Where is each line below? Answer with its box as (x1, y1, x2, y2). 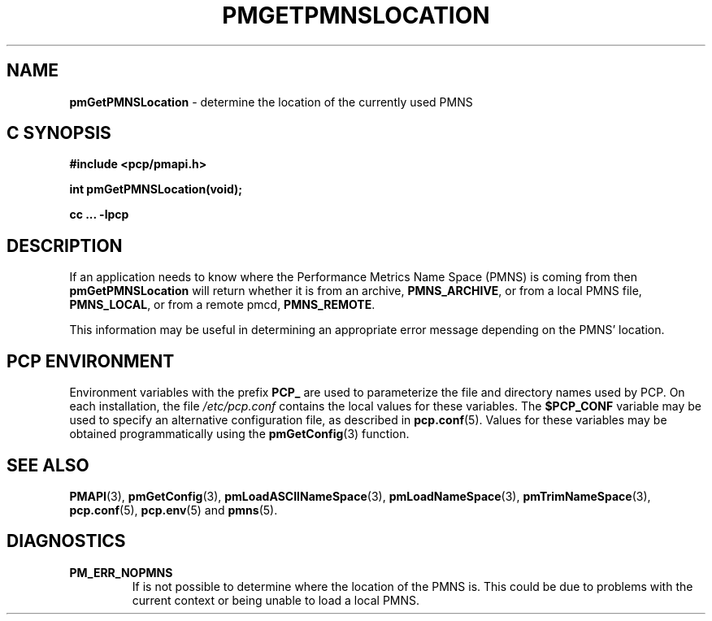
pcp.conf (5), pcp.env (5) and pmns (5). (69, 502, 278, 517)
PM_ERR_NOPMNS (69, 565, 173, 580)
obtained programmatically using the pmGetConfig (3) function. (69, 427, 410, 441)
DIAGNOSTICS (7, 531, 126, 552)
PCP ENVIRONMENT (7, 350, 175, 371)
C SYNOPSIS (7, 123, 111, 144)
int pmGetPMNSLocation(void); (69, 182, 243, 197)
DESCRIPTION (7, 235, 123, 256)
